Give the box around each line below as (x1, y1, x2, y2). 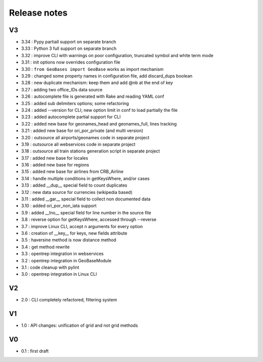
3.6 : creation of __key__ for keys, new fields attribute (21, 230, 128, 236)
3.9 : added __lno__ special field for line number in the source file (21, 210, 151, 215)
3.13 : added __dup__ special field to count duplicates (21, 182, 128, 188)
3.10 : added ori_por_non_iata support (21, 203, 97, 209)
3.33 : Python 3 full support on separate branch (21, 45, 117, 51)
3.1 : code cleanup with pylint (21, 264, 79, 270)
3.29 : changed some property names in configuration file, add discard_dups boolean (21, 73, 192, 79)
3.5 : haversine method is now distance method (21, 237, 116, 243)
